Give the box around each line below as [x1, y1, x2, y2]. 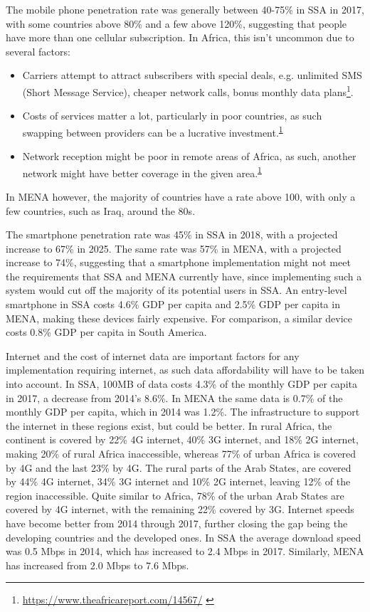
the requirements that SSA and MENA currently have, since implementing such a [6, 268, 362, 283]
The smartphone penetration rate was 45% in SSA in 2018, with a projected [6, 227, 338, 242]
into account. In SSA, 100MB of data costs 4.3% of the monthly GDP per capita [6, 376, 357, 391]
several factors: [6, 43, 70, 58]
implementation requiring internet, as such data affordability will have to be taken [6, 362, 364, 377]
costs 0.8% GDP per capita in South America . [6, 325, 207, 339]
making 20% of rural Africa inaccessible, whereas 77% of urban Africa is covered [6, 446, 356, 460]
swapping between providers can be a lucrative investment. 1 [22, 122, 283, 139]
